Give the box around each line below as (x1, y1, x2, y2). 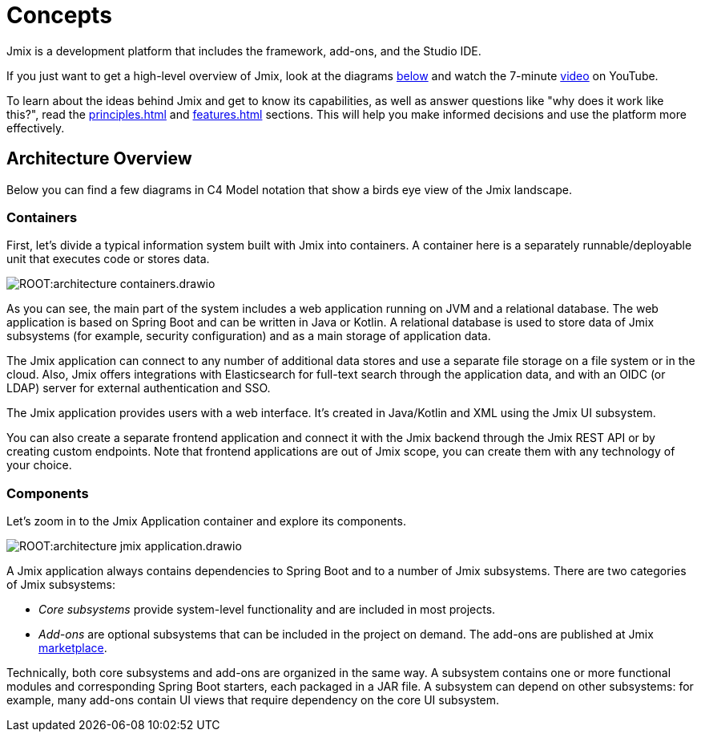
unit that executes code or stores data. (6, 252, 210, 266)
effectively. (6, 120, 65, 135)
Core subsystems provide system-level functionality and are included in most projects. (38, 602, 496, 617)
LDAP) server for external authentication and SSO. (6, 381, 271, 395)
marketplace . (38, 641, 107, 655)
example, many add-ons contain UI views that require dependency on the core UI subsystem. (6, 693, 500, 708)
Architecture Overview (6, 148, 192, 169)
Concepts (6, 2, 112, 29)
